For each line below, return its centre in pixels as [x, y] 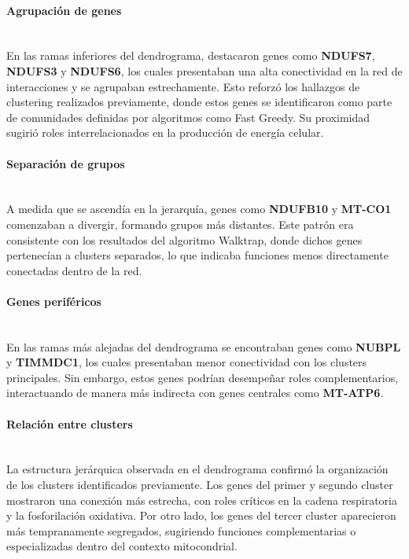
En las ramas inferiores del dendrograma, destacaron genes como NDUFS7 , [191, 55]
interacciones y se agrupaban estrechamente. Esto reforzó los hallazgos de [183, 86]
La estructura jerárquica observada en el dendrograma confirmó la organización [197, 469]
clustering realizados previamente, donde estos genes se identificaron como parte [199, 102]
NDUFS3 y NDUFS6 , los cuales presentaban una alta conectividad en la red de [204, 70]
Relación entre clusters [70, 423]
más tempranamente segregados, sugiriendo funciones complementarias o [181, 530]
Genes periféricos [54, 301]
